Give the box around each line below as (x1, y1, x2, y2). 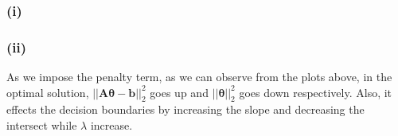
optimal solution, (6, 84, 89, 100)
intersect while (6, 117, 77, 134)
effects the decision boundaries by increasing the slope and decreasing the (6, 101, 365, 118)
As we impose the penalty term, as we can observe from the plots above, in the (6, 68, 392, 85)
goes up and (150, 84, 209, 100)
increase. (90, 117, 133, 134)
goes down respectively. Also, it (239, 84, 392, 100)
